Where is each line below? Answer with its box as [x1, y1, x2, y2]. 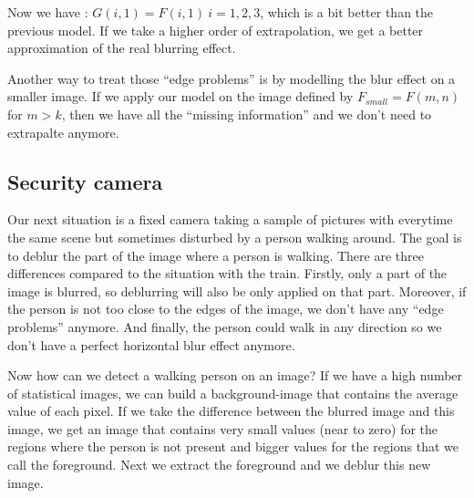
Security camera [7, 167, 163, 195]
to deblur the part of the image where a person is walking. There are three [7, 245, 424, 265]
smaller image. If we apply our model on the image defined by [7, 87, 354, 106]
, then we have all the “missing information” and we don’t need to [61, 104, 432, 123]
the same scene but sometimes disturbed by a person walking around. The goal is [7, 227, 462, 246]
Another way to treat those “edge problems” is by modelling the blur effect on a [7, 68, 456, 88]
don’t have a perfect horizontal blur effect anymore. [7, 335, 295, 354]
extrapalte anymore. [7, 122, 119, 141]
